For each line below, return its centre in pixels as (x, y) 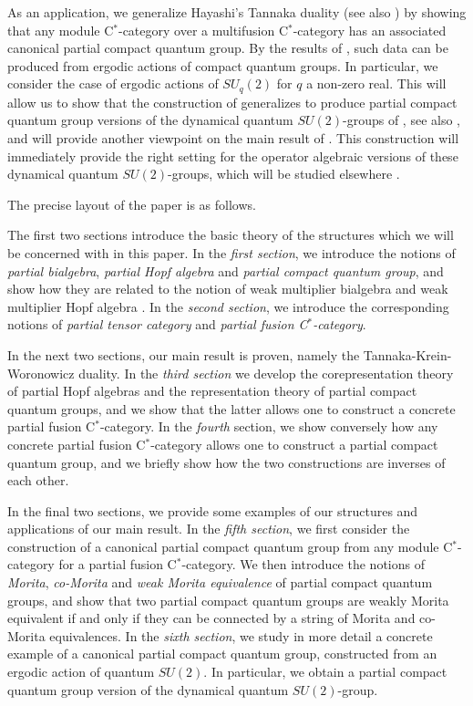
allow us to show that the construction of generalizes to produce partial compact (232, 102)
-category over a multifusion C (203, 30)
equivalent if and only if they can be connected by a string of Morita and (211, 618)
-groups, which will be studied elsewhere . (284, 174)
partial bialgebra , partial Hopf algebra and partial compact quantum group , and (226, 270)
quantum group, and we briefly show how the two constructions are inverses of (226, 462)
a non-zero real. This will (376, 83)
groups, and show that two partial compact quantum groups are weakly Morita (228, 600)
